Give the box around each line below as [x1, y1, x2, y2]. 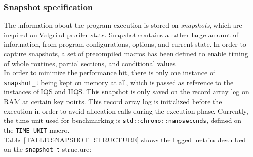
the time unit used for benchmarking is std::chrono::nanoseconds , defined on [4, 115, 242, 125]
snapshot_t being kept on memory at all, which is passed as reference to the [4, 77, 234, 87]
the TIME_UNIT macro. [4, 124, 70, 135]
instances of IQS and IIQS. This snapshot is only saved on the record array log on [4, 87, 249, 97]
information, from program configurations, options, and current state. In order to [4, 39, 246, 49]
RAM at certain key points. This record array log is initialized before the [4, 96, 222, 106]
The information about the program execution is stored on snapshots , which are [4, 20, 242, 30]
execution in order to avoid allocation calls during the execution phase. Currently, [4, 105, 248, 116]
